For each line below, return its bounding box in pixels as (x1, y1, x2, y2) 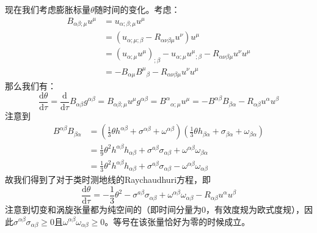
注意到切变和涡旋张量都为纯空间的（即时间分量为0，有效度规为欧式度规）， (5, 202, 304, 215)
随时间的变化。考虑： (94, 3, 180, 15)
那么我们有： (5, 80, 56, 92)
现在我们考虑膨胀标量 (5, 3, 90, 15)
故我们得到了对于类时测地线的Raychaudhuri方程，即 (5, 173, 211, 186)
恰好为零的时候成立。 (164, 215, 250, 227)
